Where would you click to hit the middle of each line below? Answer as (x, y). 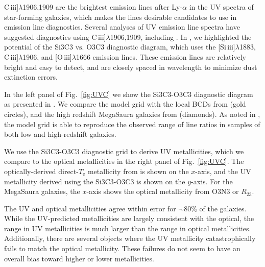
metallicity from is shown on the (138, 171)
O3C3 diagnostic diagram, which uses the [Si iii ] (161, 47)
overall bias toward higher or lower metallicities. (79, 258)
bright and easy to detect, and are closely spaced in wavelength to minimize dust (131, 67)
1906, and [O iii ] (47, 56)
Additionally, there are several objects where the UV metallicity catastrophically (130, 238)
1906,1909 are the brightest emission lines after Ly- (103, 7)
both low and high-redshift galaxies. (60, 134)
